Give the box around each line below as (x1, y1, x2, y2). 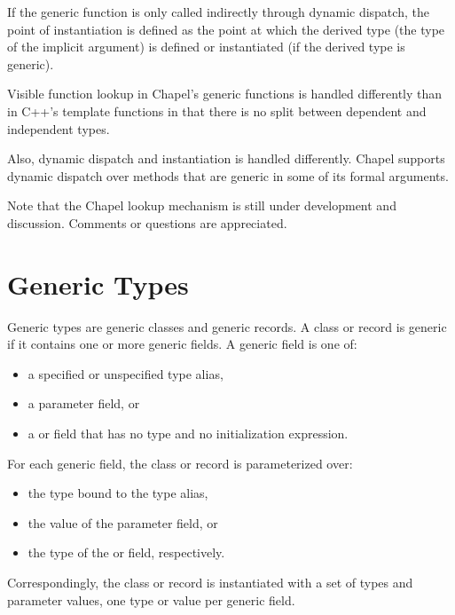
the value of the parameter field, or (27, 513, 218, 532)
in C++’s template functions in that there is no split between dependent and (7, 101, 427, 120)
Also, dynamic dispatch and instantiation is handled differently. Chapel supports (7, 149, 445, 168)
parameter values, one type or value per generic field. (7, 590, 295, 609)
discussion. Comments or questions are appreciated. (7, 213, 287, 232)
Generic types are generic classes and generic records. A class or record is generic (7, 317, 447, 335)
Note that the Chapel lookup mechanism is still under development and (7, 196, 396, 215)
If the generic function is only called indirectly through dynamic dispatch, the (7, 3, 429, 20)
